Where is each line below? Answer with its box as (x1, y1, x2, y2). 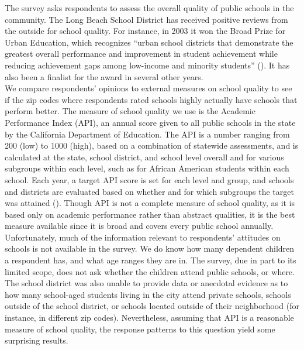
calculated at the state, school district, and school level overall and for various (5, 150, 284, 163)
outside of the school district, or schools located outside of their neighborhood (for (5, 300, 299, 312)
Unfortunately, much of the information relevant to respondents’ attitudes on (5, 231, 281, 243)
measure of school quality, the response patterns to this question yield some (5, 322, 275, 335)
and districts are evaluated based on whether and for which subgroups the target (5, 185, 294, 197)
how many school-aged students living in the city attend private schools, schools (5, 288, 291, 300)
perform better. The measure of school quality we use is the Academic (5, 105, 255, 117)
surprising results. (5, 334, 68, 346)
